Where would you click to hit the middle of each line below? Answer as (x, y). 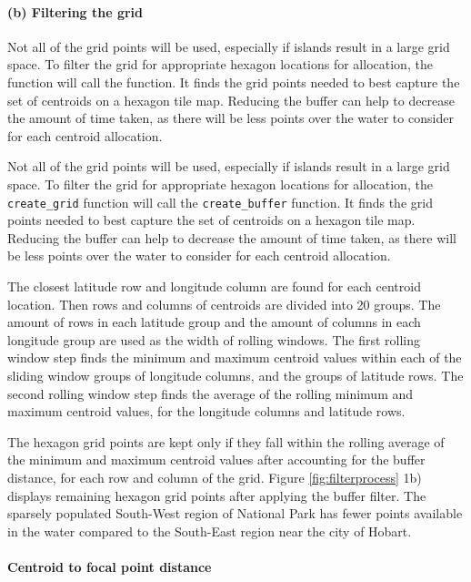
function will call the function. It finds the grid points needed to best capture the (234, 82)
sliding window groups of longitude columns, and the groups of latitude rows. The (235, 375)
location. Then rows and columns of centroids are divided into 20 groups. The (224, 304)
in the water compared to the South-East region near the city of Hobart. (210, 531)
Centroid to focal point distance (110, 566)
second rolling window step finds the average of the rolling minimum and (210, 393)
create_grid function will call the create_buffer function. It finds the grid (220, 202)
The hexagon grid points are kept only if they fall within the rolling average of (226, 441)
